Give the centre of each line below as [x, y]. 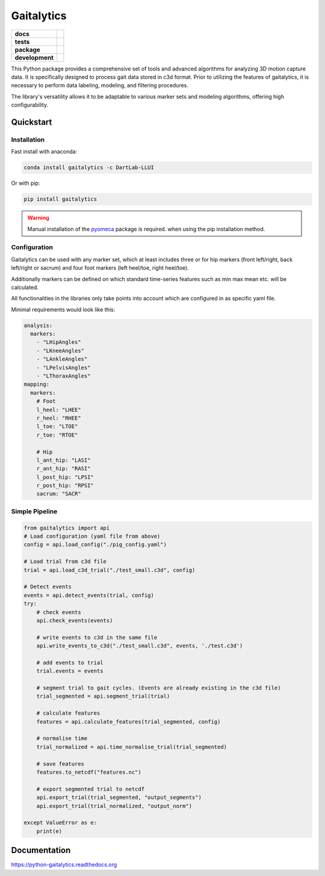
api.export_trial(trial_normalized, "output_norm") [114, 806]
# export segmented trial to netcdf [90, 789]
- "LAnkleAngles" [62, 359]
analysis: [38, 325]
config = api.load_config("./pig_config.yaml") [95, 545]
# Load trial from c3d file [65, 562]
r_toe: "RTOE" [57, 435]
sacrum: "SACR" [59, 494]
